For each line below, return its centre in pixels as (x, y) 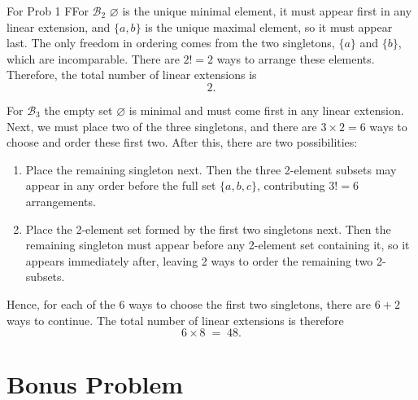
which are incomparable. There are (93, 58)
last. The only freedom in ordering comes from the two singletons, (171, 43)
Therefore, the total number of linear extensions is (132, 75)
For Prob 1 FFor (48, 11)
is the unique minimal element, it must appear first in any (267, 11)
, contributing (291, 185)
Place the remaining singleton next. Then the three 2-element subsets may (211, 169)
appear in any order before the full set (121, 185)
